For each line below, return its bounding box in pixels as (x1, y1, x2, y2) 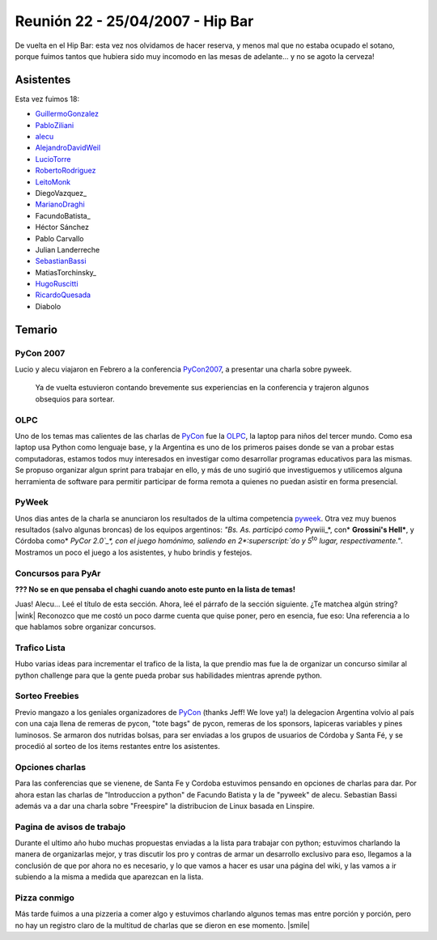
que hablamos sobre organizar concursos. (15, 622, 157, 632)
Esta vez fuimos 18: (15, 94, 80, 104)
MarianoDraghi (35, 199, 85, 210)
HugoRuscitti (35, 279, 78, 289)
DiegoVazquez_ (35, 188, 87, 198)
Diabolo (35, 301, 62, 311)
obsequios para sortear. (35, 393, 115, 404)
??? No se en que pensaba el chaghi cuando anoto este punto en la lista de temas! (15, 584, 295, 594)
